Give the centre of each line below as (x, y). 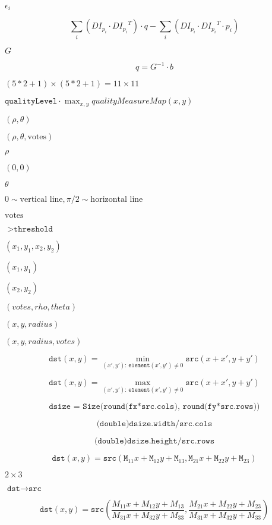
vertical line (41, 199)
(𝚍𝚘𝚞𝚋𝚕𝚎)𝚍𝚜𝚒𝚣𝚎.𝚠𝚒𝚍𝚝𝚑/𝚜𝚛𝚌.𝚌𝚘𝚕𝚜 (154, 424)
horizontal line (117, 199)
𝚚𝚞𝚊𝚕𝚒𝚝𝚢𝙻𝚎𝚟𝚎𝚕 (31, 101)
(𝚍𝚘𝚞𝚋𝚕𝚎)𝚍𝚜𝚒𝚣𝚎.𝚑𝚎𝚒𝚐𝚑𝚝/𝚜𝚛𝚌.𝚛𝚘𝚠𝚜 (154, 441)
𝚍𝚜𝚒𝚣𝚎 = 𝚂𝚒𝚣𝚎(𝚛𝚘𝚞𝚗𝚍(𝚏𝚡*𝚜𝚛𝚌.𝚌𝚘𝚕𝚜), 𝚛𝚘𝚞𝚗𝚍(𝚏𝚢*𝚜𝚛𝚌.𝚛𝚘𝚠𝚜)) (154, 407)
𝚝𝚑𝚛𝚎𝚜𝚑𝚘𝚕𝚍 (33, 229)
